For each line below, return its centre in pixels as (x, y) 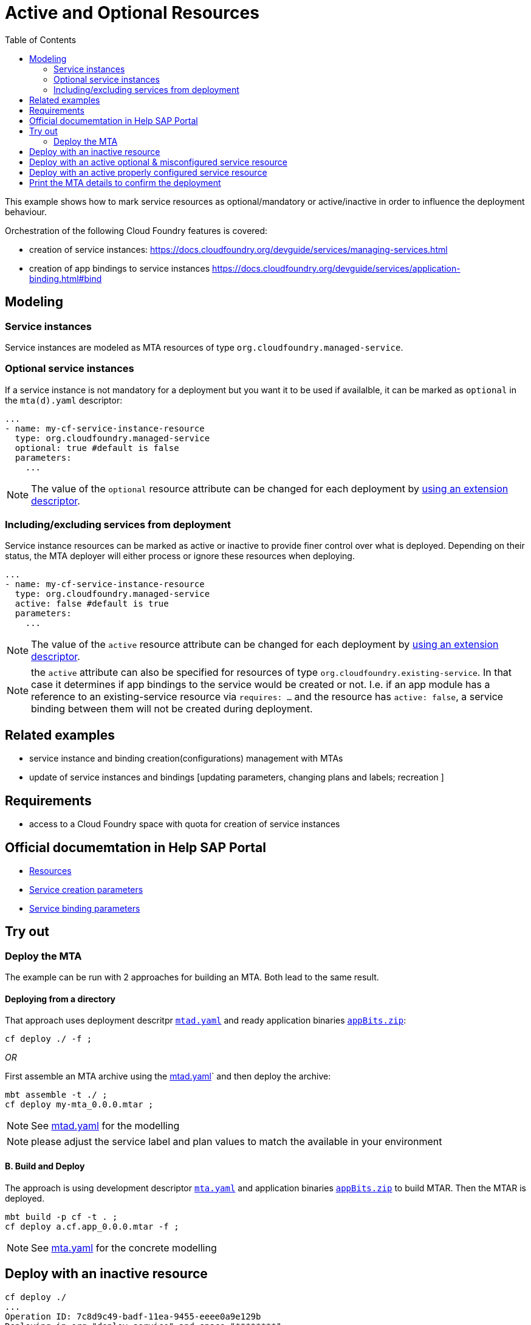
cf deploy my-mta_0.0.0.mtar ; (79, 1105)
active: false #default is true (92, 604)
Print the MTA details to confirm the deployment (125, 182)
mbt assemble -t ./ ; (56, 1095)
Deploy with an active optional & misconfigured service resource (158, 162)
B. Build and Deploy (45, 1166)
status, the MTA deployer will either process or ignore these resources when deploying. (180, 556)
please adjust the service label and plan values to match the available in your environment (237, 1142)
